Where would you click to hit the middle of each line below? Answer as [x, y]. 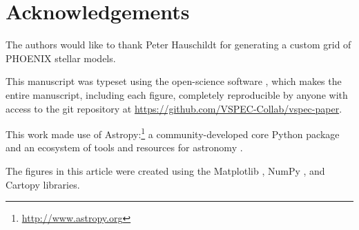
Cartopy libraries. [43, 184]
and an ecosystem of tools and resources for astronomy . [124, 147]
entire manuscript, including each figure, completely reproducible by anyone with [177, 94]
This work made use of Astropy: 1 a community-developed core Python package [173, 133]
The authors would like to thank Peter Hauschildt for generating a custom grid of [178, 45]
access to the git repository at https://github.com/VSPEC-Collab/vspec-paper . [174, 108]
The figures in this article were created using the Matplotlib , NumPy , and [165, 170]
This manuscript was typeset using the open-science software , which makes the [174, 81]
